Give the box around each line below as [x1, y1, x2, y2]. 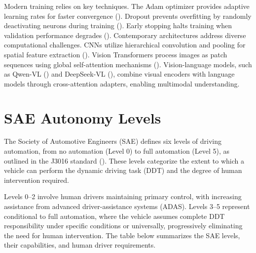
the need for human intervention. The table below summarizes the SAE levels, [4, 230, 240, 240]
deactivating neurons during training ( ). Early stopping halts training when [4, 20, 232, 31]
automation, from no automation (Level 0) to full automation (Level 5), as [4, 146, 230, 156]
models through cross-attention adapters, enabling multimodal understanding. [4, 78, 240, 88]
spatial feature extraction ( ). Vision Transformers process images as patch [4, 49, 227, 59]
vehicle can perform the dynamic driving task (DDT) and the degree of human [4, 165, 242, 175]
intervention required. [4, 174, 69, 185]
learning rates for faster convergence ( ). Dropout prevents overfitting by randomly [4, 10, 252, 21]
